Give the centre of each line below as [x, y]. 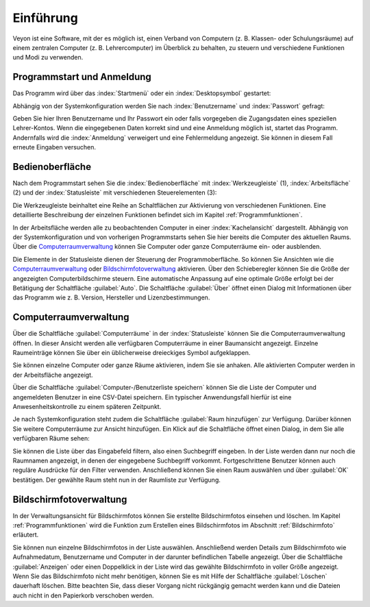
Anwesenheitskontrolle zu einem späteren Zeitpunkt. [87, 407]
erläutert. [26, 535]
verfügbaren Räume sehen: [51, 438]
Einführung [45, 18]
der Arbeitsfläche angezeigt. [53, 375]
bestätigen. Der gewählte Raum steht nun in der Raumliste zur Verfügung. [116, 480]
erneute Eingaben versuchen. [54, 147]
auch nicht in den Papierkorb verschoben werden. [83, 595]
